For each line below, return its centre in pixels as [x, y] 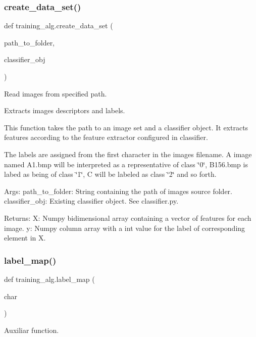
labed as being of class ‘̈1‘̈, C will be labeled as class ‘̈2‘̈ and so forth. [110, 174]
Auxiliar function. [32, 330]
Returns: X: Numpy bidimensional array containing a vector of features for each [128, 218]
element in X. [25, 238]
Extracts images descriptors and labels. [65, 110]
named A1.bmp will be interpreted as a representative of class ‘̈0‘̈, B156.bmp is [126, 164]
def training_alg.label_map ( [49, 279]
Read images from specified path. [56, 93]
